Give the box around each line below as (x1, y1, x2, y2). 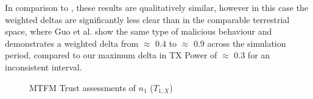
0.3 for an (234, 49, 270, 61)
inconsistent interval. (5, 60, 82, 73)
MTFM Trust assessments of (29, 81, 136, 94)
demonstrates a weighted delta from (5, 36, 139, 49)
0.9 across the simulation (193, 36, 286, 49)
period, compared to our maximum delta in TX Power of (5, 49, 217, 61)
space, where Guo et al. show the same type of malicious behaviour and (5, 25, 272, 38)
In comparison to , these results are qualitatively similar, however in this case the (5, 1, 309, 13)
